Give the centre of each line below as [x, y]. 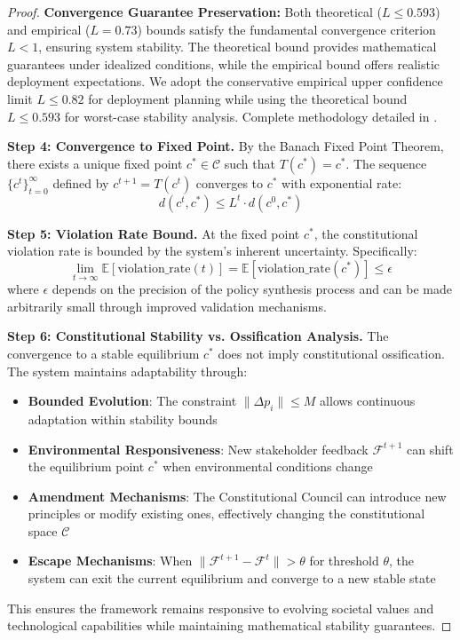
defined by [81, 182]
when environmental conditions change [268, 466]
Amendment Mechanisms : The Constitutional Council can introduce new [237, 496]
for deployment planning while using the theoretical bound [248, 98]
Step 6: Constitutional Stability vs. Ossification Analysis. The [198, 336]
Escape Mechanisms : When [110, 561]
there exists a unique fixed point [95, 163]
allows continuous [368, 401]
